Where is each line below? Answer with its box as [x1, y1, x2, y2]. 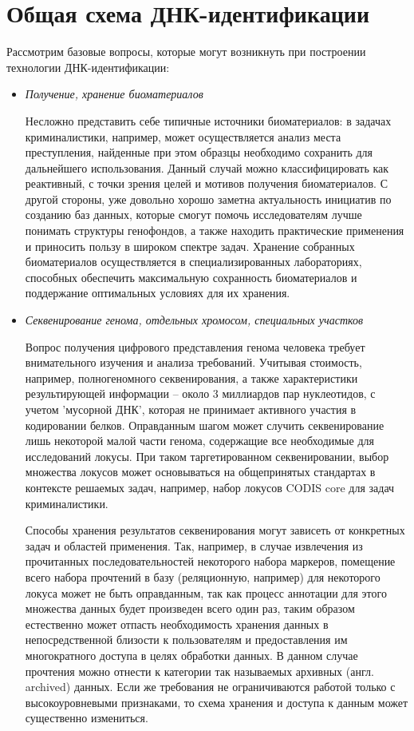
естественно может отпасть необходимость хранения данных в [25, 615, 329, 632]
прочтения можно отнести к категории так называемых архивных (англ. [25, 662, 374, 679]
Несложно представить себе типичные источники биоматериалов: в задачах [25, 112, 392, 129]
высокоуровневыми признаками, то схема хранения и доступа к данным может [25, 693, 408, 710]
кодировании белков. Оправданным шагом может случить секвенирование [25, 416, 384, 433]
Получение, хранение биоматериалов [25, 85, 203, 102]
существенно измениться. [25, 709, 148, 726]
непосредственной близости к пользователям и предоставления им [25, 631, 348, 648]
